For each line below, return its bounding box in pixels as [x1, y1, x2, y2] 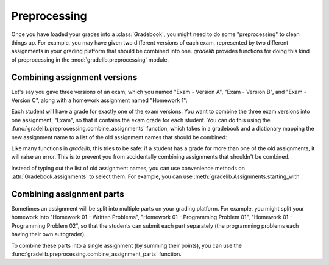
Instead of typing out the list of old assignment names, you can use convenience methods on [11, 164, 246, 172]
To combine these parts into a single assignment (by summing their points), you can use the [11, 242, 242, 249]
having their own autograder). [11, 231, 87, 238]
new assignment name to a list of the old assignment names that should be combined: [11, 133, 228, 140]
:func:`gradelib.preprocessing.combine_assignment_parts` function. [11, 250, 182, 258]
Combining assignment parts [11, 189, 124, 199]
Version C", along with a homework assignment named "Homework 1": [11, 96, 188, 104]
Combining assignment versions [11, 72, 138, 82]
